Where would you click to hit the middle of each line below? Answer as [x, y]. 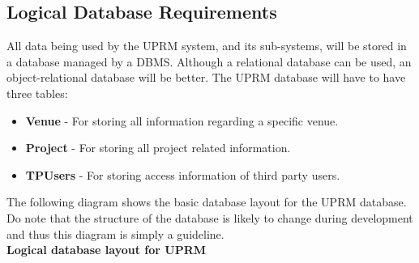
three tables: [37, 93]
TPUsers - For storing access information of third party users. [183, 174]
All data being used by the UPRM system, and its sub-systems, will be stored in [207, 46]
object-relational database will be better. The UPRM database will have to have [206, 77]
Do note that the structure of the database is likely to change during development [210, 217]
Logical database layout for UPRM [107, 250]
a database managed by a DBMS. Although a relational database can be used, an [209, 61]
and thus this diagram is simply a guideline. [115, 233]
